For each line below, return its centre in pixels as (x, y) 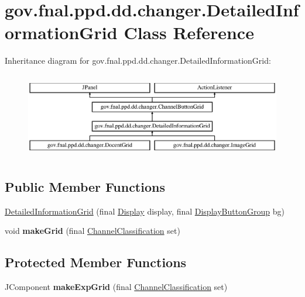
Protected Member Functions (96, 262)
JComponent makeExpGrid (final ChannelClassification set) (116, 287)
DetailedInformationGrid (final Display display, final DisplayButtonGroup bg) (145, 211)
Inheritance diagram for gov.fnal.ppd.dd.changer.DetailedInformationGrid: (138, 61)
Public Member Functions (85, 186)
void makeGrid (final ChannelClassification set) (92, 231)
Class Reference (189, 32)
